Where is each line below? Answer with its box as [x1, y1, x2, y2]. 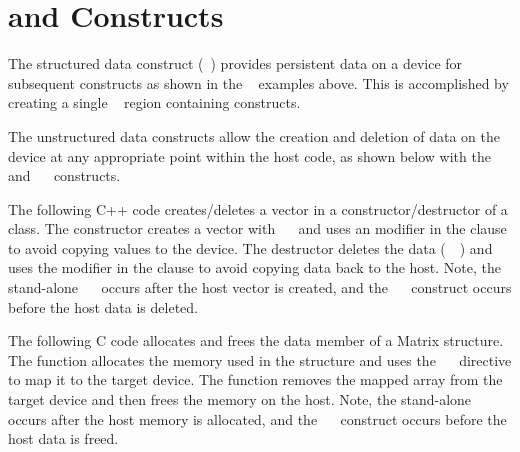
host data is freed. [8, 428, 119, 449]
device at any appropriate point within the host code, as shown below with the [8, 145, 491, 166]
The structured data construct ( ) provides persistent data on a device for [8, 53, 463, 74]
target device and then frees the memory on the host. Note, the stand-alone [8, 389, 472, 410]
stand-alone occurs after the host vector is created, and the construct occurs [8, 277, 512, 298]
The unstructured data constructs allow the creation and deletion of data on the [8, 125, 500, 146]
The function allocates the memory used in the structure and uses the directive [8, 349, 512, 370]
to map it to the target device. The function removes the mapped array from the [8, 369, 503, 390]
